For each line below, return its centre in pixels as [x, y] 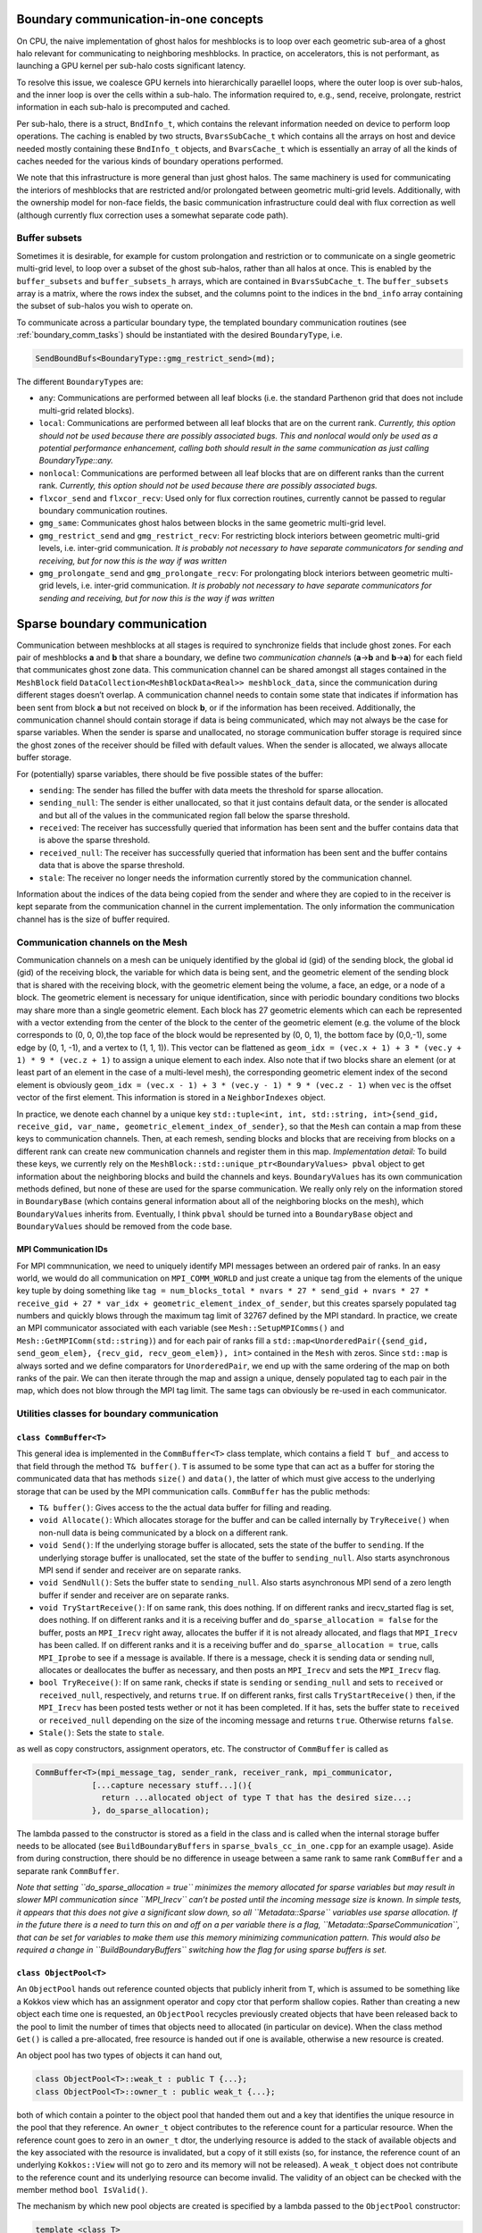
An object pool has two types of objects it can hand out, [120, 2055]
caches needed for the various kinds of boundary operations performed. [150, 162]
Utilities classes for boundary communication [117, 1414]
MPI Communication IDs [62, 1250]
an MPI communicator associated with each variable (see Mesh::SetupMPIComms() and [180, 1328]
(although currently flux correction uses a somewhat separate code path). [153, 215]
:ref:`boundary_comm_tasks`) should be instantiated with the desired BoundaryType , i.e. [179, 335]
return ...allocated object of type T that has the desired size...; [257, 1798]
